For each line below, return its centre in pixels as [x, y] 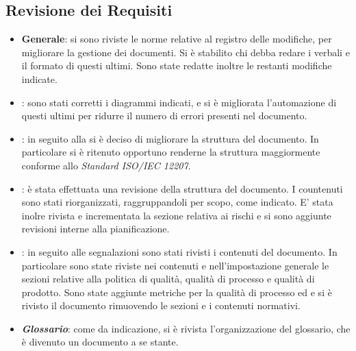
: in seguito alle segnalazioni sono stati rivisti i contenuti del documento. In [179, 251]
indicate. [39, 78]
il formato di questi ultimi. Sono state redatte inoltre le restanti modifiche [177, 65]
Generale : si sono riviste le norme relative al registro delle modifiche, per [177, 39]
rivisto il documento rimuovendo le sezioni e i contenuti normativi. [161, 305]
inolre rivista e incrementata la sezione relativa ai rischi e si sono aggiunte [176, 215]
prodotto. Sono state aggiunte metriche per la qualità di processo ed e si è [177, 292]
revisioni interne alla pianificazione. [96, 229]
